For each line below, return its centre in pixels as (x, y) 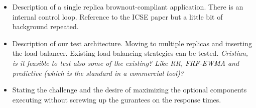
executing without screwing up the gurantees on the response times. (117, 99)
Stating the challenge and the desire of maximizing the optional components (130, 90)
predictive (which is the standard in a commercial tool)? (98, 73)
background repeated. (45, 26)
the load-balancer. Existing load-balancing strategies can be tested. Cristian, (130, 53)
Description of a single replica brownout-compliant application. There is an (128, 7)
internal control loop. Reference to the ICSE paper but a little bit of (117, 16)
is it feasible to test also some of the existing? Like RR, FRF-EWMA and (126, 63)
